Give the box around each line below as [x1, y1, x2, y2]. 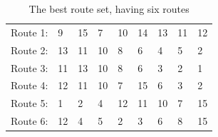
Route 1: [11, 24, 48, 39]
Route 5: [11, 96, 48, 111]
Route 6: [11, 113, 48, 128]
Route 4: [11, 78, 48, 93]
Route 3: [11, 60, 48, 75]
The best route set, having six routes [28, 1, 190, 16]
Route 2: [11, 42, 48, 57]
